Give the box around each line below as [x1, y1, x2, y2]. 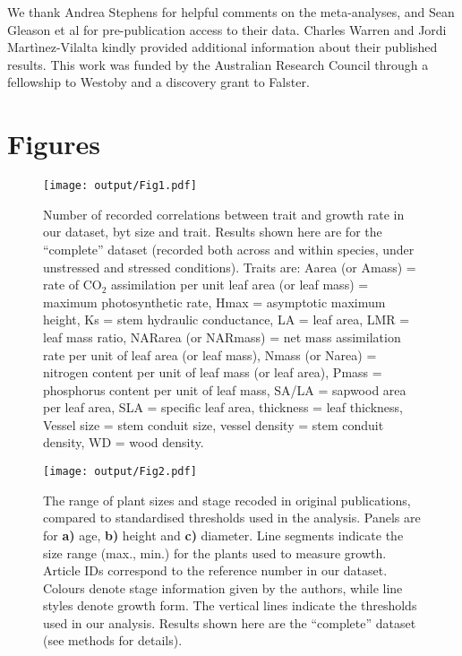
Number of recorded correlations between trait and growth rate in [43, 204, 405, 223]
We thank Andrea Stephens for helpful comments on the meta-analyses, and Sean [7, 3, 455, 21]
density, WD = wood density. [43, 433, 204, 452]
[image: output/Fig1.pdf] [43, 179, 197, 193]
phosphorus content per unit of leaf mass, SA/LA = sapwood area [43, 380, 406, 399]
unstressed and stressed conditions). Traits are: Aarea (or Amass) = [43, 257, 416, 276]
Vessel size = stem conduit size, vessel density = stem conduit [43, 415, 384, 434]
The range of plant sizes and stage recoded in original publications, [43, 490, 411, 509]
